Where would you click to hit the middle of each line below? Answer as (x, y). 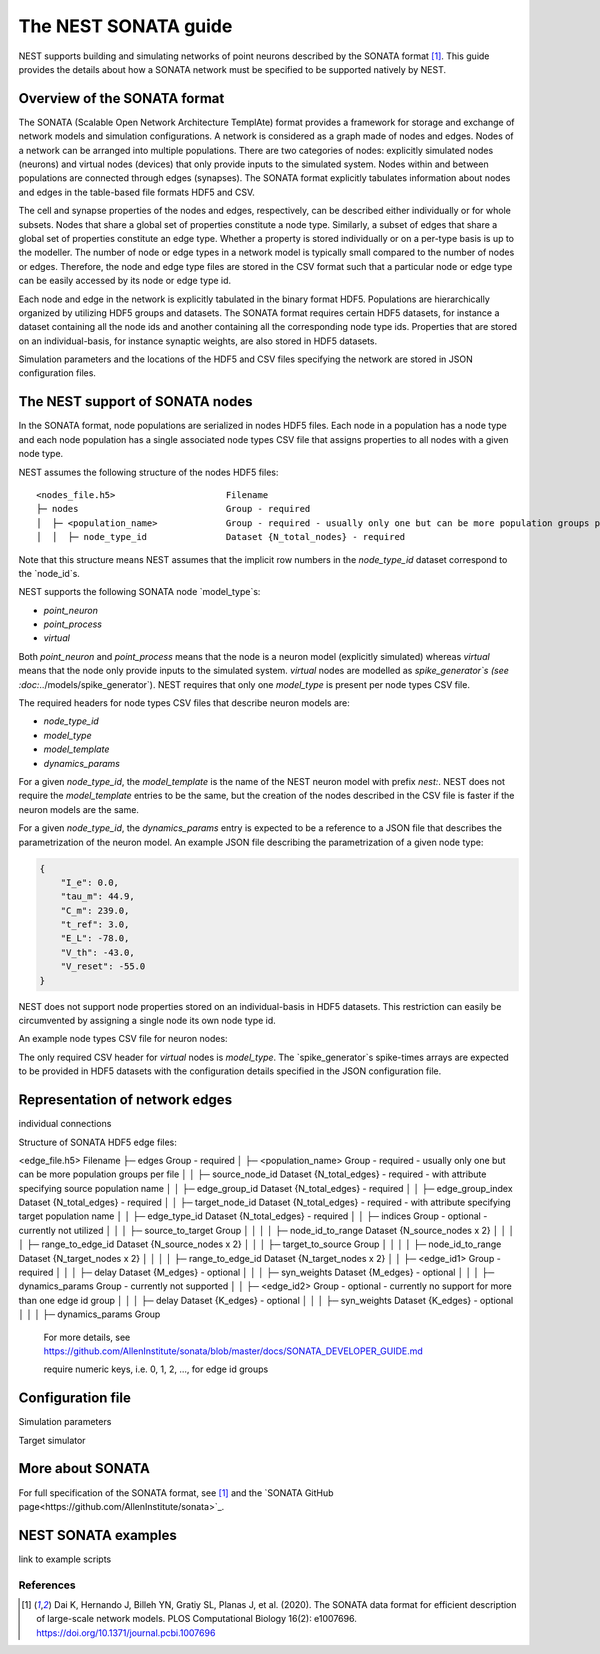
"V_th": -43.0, (97, 952)
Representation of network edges (125, 1100)
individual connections (65, 1124)
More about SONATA (84, 1468)
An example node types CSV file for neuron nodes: (123, 1039)
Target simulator (52, 1440)
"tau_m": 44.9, (97, 896)
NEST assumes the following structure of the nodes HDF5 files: (148, 472)
